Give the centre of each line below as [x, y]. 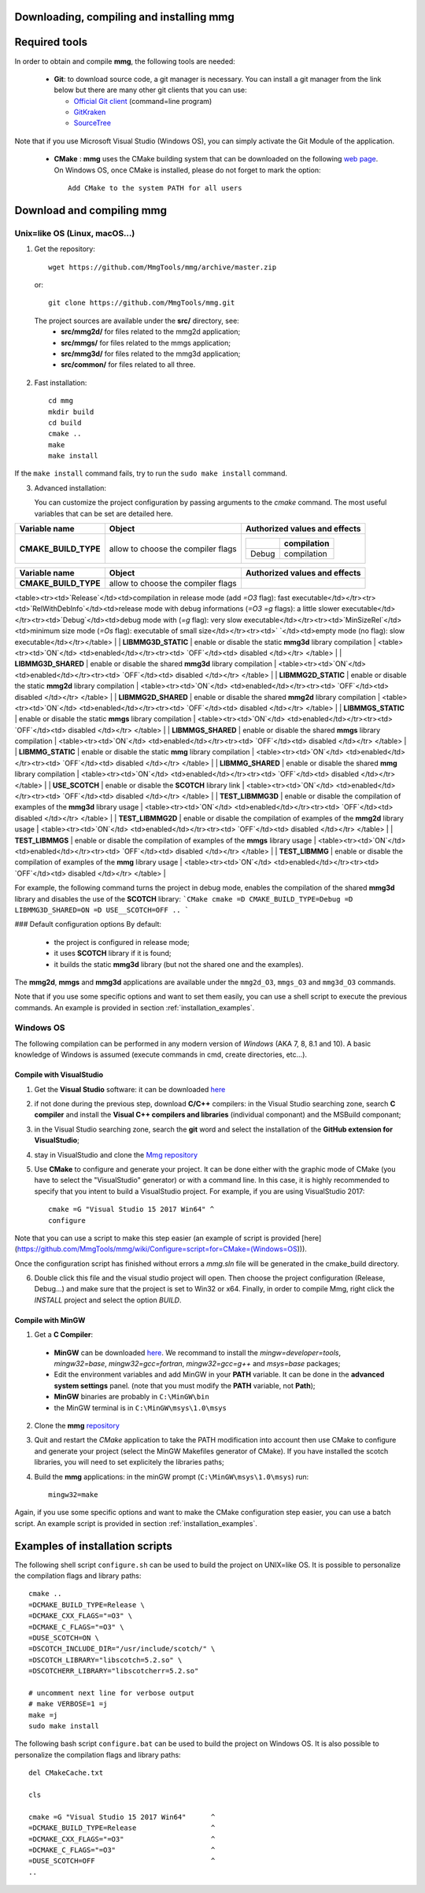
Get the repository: [65, 249]
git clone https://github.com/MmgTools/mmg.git [142, 303]
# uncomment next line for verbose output [112, 1693]
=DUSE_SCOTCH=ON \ [64, 1637]
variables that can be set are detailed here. [103, 513]
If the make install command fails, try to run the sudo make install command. [151, 473]
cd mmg [61, 401]
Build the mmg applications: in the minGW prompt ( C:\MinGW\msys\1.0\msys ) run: [172, 1476]
